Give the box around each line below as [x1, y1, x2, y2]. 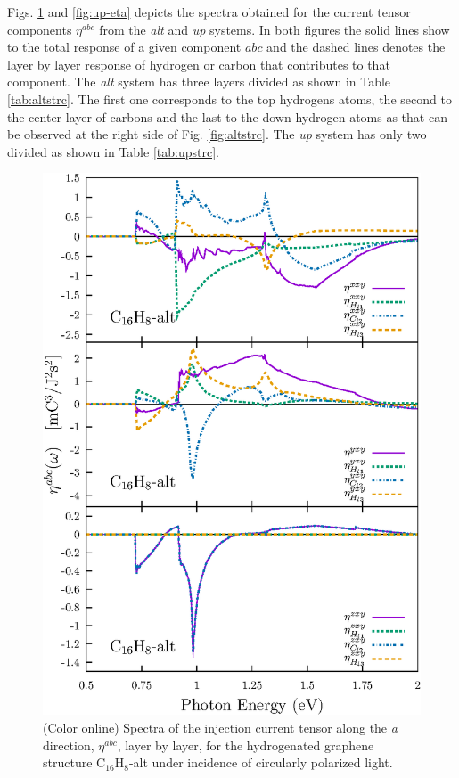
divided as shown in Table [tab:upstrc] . [7, 142, 219, 160]
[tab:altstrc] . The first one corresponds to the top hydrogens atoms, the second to [7, 89, 452, 108]
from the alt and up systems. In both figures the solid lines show [99, 20, 450, 38]
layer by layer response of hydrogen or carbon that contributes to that [7, 54, 390, 73]
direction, [43, 735, 94, 754]
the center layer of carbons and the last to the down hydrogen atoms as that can [7, 107, 447, 126]
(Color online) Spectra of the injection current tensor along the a [43, 718, 398, 737]
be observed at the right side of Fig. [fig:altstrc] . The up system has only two [7, 125, 427, 143]
